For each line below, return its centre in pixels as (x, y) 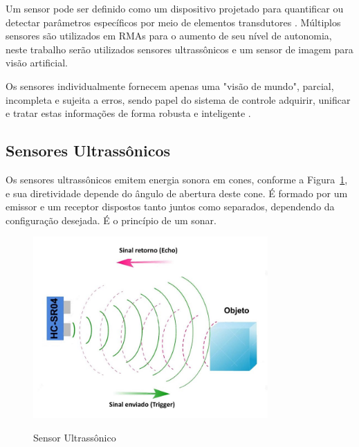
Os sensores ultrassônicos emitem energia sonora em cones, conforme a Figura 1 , (177, 179)
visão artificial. (37, 63)
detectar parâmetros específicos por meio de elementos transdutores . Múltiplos (173, 22)
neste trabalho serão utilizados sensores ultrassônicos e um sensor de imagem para (179, 49)
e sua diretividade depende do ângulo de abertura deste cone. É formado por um (177, 193)
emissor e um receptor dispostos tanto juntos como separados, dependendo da (170, 207)
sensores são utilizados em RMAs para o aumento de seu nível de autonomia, (169, 36)
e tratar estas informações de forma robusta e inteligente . (128, 113)
